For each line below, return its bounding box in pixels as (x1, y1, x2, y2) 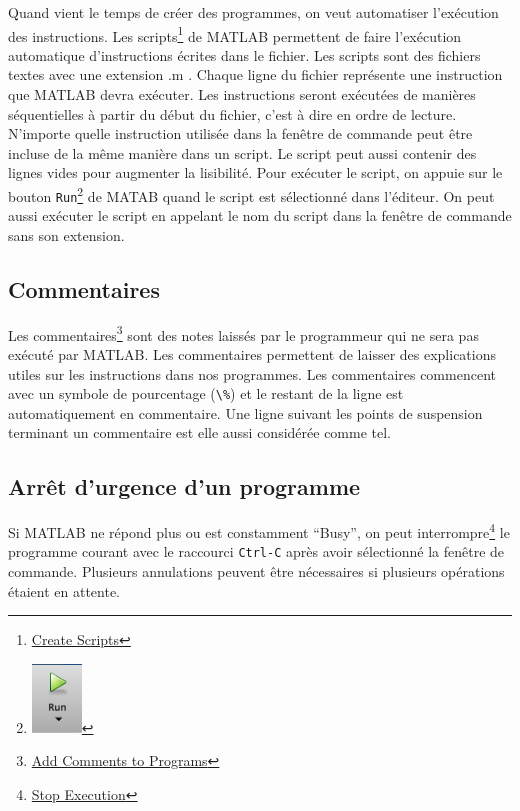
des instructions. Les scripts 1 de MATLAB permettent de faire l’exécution (8, 22, 462, 46)
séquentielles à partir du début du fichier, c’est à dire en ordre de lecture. (8, 103, 457, 124)
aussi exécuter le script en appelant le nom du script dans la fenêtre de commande (8, 205, 512, 226)
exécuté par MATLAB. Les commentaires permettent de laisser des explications (8, 343, 497, 364)
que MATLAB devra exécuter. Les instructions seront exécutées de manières (8, 84, 476, 105)
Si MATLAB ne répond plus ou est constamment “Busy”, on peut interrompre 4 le (8, 519, 510, 542)
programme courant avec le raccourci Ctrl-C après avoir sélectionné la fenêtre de (8, 541, 505, 562)
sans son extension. (8, 224, 125, 245)
